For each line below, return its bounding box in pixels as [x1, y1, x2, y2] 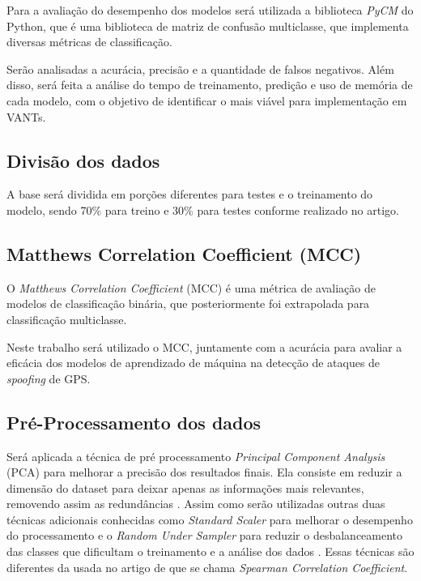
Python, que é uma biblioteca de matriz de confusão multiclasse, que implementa [6, 17, 409, 34]
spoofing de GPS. [6, 370, 91, 387]
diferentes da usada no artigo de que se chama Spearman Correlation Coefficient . [6, 558, 408, 575]
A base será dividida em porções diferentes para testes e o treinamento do [6, 186, 373, 203]
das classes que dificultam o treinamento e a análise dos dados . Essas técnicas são [6, 543, 415, 560]
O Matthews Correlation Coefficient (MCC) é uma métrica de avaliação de [6, 279, 376, 296]
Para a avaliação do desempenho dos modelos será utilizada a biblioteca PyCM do [6, 2, 414, 18]
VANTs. [6, 108, 46, 125]
